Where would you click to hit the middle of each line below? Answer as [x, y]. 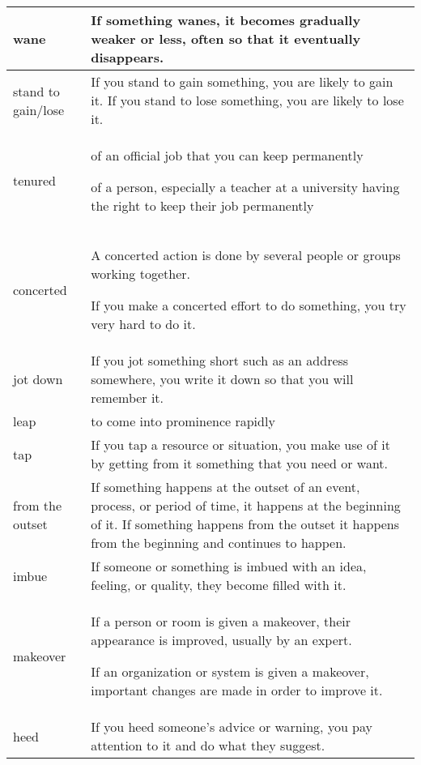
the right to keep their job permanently [202, 205]
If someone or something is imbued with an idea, [229, 566]
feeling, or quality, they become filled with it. [219, 585]
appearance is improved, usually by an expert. [221, 640]
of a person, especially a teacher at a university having [245, 187]
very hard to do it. [143, 324]
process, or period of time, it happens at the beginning [246, 505]
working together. [140, 274]
